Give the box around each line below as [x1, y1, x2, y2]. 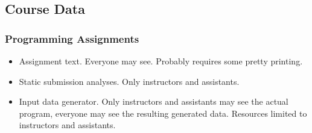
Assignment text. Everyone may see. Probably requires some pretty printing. [19, 55, 303, 67]
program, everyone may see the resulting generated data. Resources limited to [19, 107, 307, 119]
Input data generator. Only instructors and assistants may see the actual [19, 95, 288, 108]
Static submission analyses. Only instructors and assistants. [19, 75, 240, 87]
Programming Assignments [5, 31, 139, 46]
